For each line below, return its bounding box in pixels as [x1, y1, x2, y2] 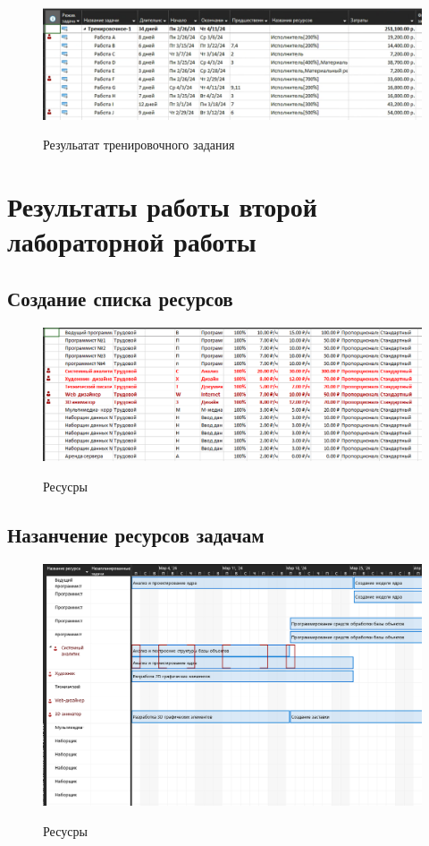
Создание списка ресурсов [7, 285, 233, 312]
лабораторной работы [7, 223, 257, 260]
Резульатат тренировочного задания [43, 135, 235, 154]
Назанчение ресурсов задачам [7, 520, 265, 548]
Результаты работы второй [7, 188, 317, 225]
